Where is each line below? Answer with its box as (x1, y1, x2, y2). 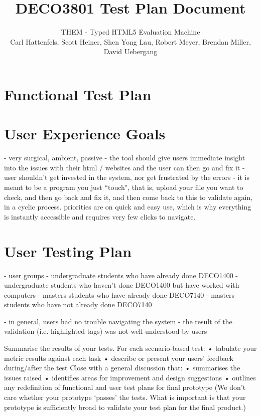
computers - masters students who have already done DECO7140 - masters (4, 289, 235, 300)
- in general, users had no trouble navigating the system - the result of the (4, 316, 232, 326)
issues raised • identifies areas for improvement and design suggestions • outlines (4, 372, 256, 382)
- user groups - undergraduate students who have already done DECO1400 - (4, 270, 238, 280)
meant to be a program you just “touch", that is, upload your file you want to (4, 182, 243, 192)
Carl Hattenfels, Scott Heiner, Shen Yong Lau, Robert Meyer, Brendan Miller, (10, 36, 251, 47)
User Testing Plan (4, 241, 132, 261)
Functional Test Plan (4, 84, 152, 104)
